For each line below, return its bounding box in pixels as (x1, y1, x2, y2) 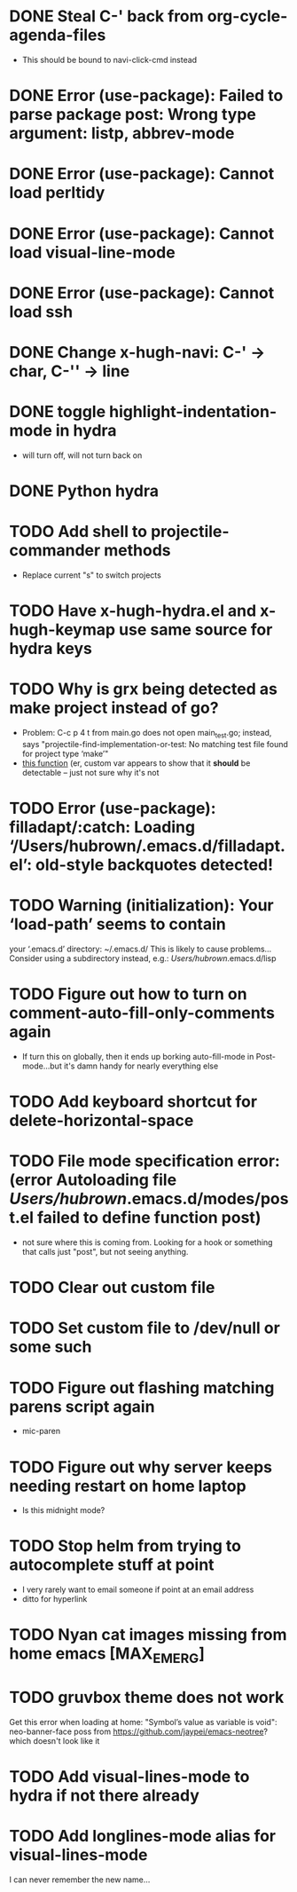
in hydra (55, 421, 117, 441)
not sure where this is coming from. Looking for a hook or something (21, 1237, 273, 1248)
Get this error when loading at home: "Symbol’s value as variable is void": (9, 1716, 277, 1727)
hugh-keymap (9, 619, 116, 640)
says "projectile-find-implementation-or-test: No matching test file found (21, 738, 288, 749)
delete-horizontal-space (9, 1111, 194, 1131)
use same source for (118, 619, 273, 640)
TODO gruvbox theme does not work (9, 1688, 285, 1707)
